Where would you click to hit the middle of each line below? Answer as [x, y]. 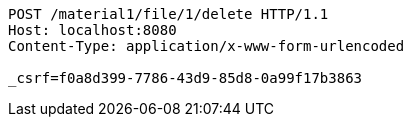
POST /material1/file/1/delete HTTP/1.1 [168, 14]
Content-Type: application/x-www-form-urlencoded [206, 46]
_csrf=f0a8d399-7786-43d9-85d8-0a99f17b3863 [185, 78]
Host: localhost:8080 [92, 30]
